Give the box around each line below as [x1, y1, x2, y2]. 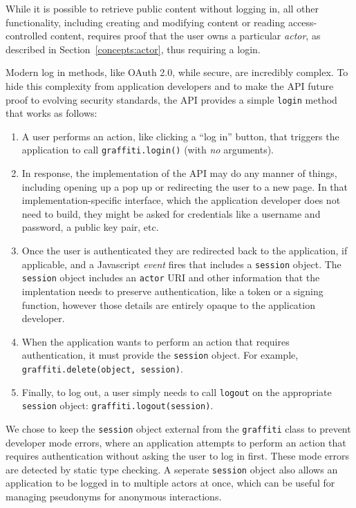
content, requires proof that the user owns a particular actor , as [50, 28, 321, 43]
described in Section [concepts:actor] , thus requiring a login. [6, 41, 261, 56]
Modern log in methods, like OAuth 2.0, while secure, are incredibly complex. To [6, 65, 348, 79]
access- [288, 15, 317, 29]
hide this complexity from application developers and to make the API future [6, 78, 334, 93]
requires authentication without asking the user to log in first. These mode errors [6, 449, 349, 463]
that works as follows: [6, 106, 97, 120]
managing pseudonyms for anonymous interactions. [6, 489, 222, 504]
